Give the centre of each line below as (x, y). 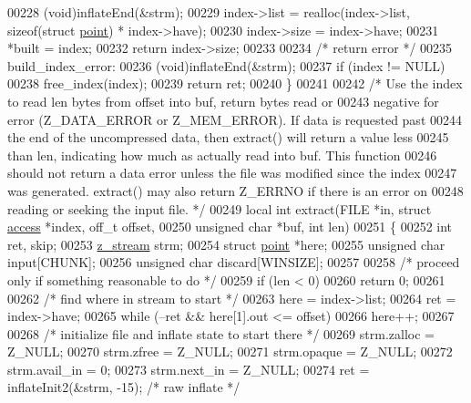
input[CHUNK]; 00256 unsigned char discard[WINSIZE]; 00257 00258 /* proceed (234, 262)
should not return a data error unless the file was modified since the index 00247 (232, 173)
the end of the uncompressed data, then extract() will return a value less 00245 (228, 137)
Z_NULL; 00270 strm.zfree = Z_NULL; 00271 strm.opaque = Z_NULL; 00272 (230, 351)
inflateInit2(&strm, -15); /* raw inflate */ (124, 387)
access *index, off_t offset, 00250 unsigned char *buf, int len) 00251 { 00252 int (230, 227)
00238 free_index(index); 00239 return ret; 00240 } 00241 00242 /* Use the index (235, 83)
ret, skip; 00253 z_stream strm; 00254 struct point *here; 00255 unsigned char (226, 244)
